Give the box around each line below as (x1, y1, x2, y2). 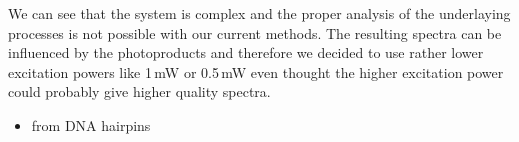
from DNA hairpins (31, 114, 151, 135)
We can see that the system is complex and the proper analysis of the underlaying (8, 3, 511, 23)
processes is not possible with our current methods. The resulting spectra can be (8, 22, 502, 43)
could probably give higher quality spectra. (8, 81, 271, 102)
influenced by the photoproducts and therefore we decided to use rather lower (8, 42, 484, 63)
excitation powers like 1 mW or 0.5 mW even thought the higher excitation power (8, 61, 504, 82)
